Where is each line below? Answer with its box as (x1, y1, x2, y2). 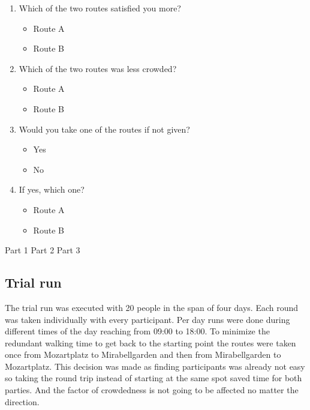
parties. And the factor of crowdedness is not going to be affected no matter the (5, 384, 299, 396)
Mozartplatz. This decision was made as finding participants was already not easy (5, 360, 305, 372)
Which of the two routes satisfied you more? (19, 2, 181, 14)
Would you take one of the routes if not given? (19, 122, 190, 135)
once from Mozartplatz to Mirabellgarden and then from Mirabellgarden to (5, 348, 281, 361)
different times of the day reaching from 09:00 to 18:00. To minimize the (5, 325, 270, 337)
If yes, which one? (19, 183, 85, 196)
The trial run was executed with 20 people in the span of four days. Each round (5, 301, 299, 313)
